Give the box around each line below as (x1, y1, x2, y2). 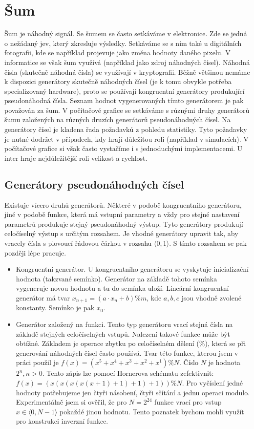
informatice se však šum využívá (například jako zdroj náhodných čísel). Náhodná (4, 57, 250, 67)
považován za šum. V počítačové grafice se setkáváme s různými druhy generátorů (4, 105, 250, 115)
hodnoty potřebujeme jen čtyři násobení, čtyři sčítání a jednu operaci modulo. (16, 387, 250, 397)
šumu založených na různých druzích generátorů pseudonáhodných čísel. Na (4, 114, 231, 125)
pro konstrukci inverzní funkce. (16, 416, 108, 426)
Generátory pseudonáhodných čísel (4, 176, 184, 192)
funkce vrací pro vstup (154, 397, 222, 407)
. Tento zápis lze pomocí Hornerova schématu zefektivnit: (42, 368, 214, 378)
